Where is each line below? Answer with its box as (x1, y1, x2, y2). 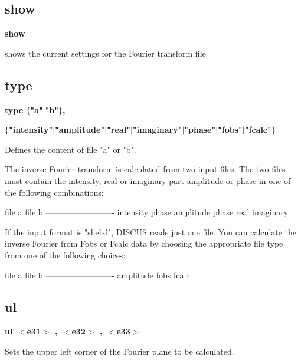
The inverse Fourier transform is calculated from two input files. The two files (5, 163, 286, 175)
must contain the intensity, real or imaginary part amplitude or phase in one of (5, 174, 291, 186)
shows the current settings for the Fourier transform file (5, 47, 206, 59)
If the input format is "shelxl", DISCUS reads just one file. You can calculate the (5, 225, 297, 238)
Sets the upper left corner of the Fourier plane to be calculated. (5, 344, 234, 357)
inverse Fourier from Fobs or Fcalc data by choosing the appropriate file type (5, 237, 283, 250)
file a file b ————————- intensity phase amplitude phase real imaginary (5, 206, 289, 218)
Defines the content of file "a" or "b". (5, 143, 136, 155)
